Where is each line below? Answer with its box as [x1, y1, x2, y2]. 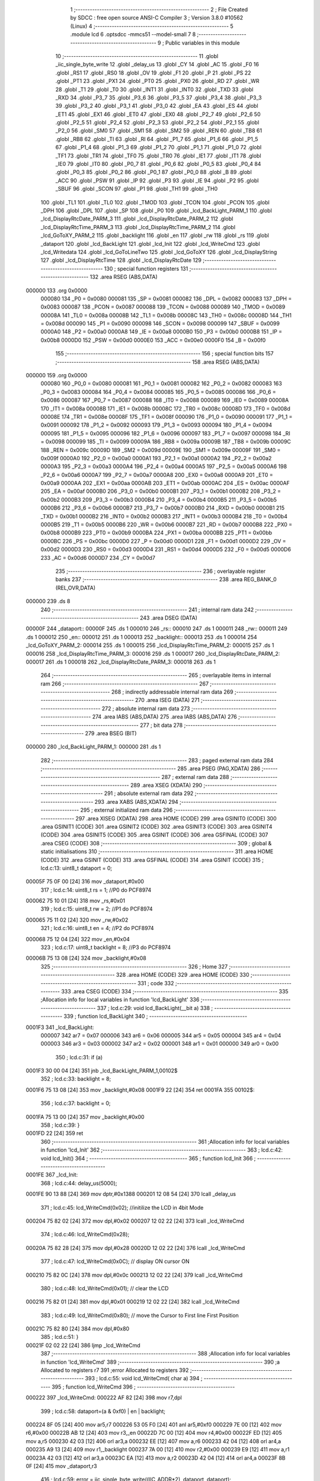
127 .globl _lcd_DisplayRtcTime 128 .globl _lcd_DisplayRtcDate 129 [40, 257, 201, 264]
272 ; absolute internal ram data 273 [101, 705, 190, 712]
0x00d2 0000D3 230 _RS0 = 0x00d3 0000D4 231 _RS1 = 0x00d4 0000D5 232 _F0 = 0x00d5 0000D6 [40, 546, 292, 553]
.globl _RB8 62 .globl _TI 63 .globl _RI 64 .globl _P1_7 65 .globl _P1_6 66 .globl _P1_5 [55, 135, 258, 142]
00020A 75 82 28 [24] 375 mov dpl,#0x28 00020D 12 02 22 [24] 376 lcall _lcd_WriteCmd [25, 1244, 245, 1251]
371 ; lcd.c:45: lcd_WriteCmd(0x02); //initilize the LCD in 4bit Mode [40, 1204, 204, 1211]
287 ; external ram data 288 [161, 773, 229, 780]
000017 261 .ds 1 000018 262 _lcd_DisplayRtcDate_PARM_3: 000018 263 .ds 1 [25, 658, 216, 665]
